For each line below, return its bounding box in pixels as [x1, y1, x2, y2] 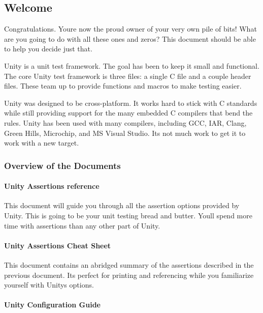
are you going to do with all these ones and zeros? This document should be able [4, 33, 256, 44]
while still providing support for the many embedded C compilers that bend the [4, 107, 253, 118]
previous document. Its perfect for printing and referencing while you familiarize [4, 269, 254, 280]
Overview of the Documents [4, 159, 121, 172]
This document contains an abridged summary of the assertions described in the [4, 259, 254, 270]
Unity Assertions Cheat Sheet [4, 240, 111, 250]
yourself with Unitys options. [4, 279, 94, 290]
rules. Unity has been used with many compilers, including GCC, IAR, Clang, [4, 117, 247, 128]
